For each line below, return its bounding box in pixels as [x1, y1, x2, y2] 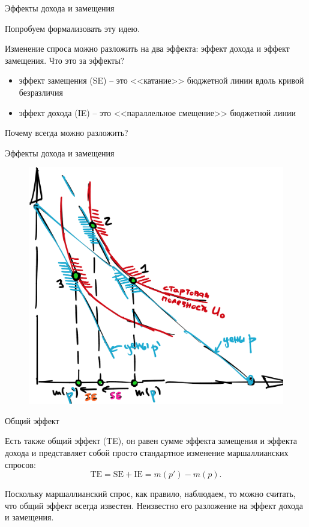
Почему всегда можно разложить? [5, 126, 128, 139]
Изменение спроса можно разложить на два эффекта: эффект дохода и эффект [5, 42, 290, 55]
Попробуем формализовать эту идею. [5, 22, 140, 34]
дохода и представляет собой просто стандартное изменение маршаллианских [5, 446, 289, 459]
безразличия [19, 85, 63, 98]
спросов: [5, 458, 36, 470]
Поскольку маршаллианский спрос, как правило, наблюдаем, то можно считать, [5, 487, 296, 500]
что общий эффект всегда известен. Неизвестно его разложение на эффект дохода [5, 499, 303, 511]
